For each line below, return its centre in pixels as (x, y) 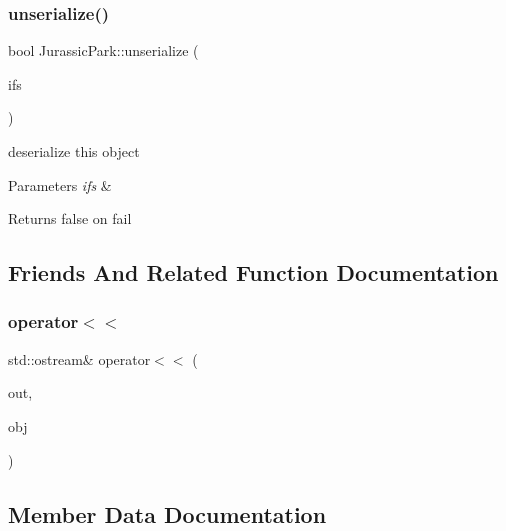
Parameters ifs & (60, 184)
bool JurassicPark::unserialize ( (103, 50)
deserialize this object (74, 151)
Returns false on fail (70, 218)
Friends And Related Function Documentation (253, 272)
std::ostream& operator (79, 358)
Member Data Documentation (167, 513)
